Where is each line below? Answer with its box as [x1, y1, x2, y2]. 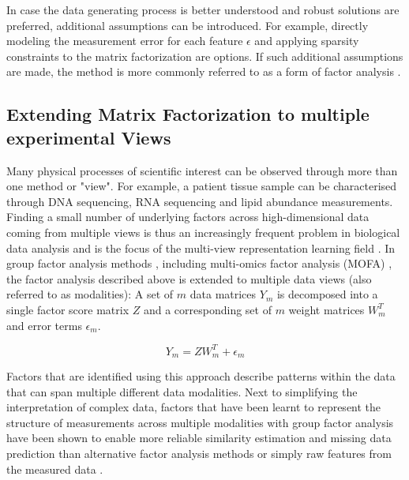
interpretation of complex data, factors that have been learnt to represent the [6, 399, 381, 415]
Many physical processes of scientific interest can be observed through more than [6, 162, 398, 178]
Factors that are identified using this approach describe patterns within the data [6, 368, 396, 384]
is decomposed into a [276, 286, 378, 302]
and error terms [6, 317, 82, 333]
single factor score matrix [6, 301, 129, 317]
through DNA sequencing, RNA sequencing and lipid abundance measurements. [6, 193, 393, 209]
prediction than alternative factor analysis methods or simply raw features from [6, 445, 392, 462]
